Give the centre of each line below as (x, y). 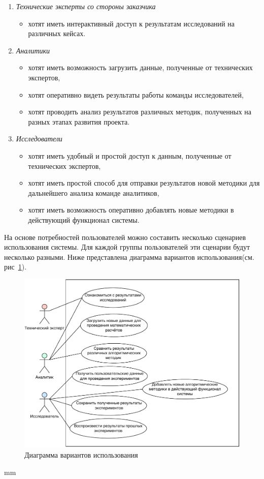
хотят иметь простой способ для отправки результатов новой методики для (144, 183)
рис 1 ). (15, 267)
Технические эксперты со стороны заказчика (86, 6)
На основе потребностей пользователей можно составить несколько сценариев (125, 237)
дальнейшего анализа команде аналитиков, (94, 192)
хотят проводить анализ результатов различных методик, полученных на (140, 112)
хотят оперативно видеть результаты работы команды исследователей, (136, 94)
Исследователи (39, 139)
